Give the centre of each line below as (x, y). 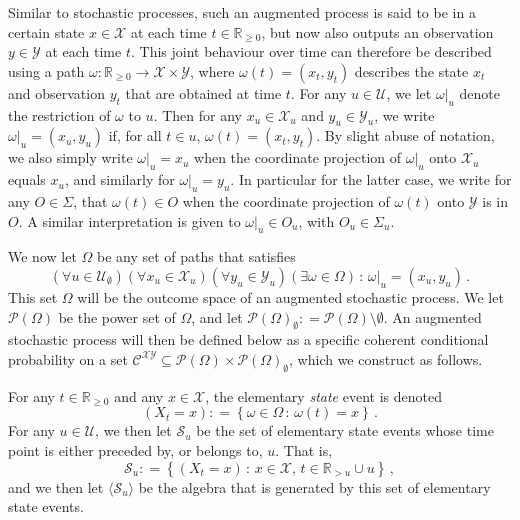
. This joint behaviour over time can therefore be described (311, 51)
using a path (46, 70)
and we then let (56, 486)
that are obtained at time (203, 92)
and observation (56, 92)
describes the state (411, 70)
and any (139, 395)
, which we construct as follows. (386, 358)
